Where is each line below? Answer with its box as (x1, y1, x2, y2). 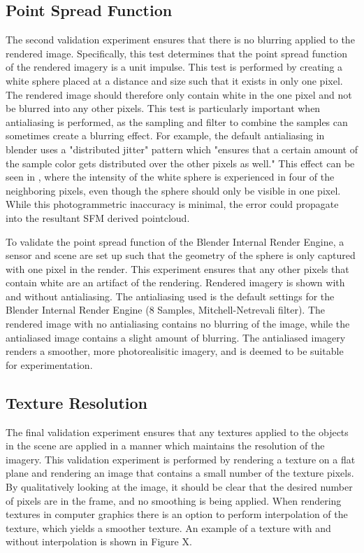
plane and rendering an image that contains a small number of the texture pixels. (6, 465, 354, 480)
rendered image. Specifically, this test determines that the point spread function (6, 45, 347, 60)
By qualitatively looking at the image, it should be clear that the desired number (6, 479, 353, 494)
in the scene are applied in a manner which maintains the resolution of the (6, 438, 325, 453)
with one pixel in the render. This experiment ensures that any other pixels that (6, 261, 349, 276)
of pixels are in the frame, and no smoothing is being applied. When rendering (6, 493, 342, 507)
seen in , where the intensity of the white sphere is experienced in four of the (6, 169, 335, 184)
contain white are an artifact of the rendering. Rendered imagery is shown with (6, 275, 345, 290)
